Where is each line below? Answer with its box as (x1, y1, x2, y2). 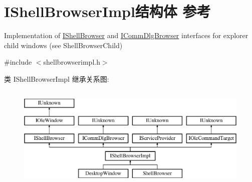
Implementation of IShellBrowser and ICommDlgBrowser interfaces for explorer (4, 30, 248, 41)
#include (4, 57, 32, 67)
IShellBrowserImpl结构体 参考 (4, 1, 211, 22)
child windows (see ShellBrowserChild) (4, 40, 123, 50)
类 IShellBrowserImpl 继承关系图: (4, 73, 109, 84)
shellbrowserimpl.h (43, 57, 100, 67)
